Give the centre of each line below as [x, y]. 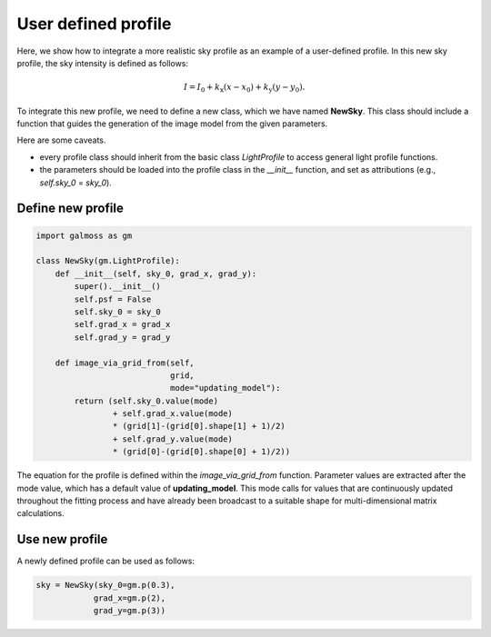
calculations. [40, 513]
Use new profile [62, 539]
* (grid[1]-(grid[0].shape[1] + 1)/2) [199, 426]
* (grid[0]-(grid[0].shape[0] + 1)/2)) [201, 452]
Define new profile [70, 209]
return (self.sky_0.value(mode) [146, 401]
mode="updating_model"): [225, 388]
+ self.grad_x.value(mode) [173, 414]
